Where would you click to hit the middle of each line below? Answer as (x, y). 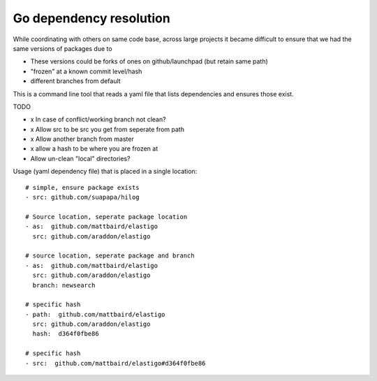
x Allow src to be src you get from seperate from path (108, 129)
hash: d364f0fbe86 (66, 334)
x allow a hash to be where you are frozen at (94, 149)
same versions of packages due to (62, 48)
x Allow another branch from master (82, 139)
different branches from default (76, 81)
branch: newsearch (64, 285)
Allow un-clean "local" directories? (80, 158)
